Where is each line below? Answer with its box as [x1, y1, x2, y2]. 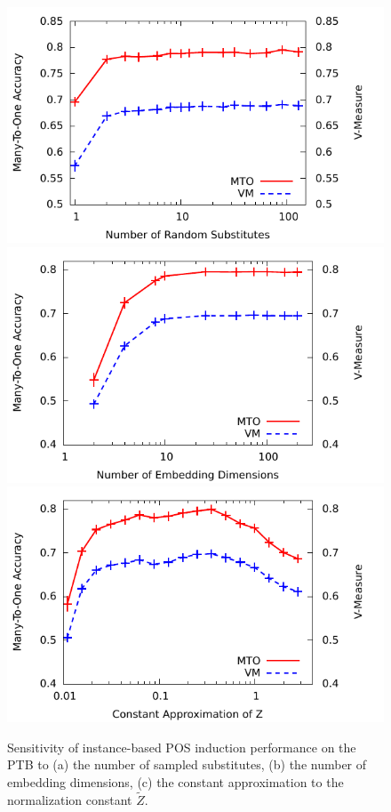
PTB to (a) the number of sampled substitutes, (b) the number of [7, 755, 367, 774]
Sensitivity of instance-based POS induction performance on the [7, 737, 356, 756]
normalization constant [7, 790, 132, 808]
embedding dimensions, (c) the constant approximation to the [7, 772, 344, 791]
